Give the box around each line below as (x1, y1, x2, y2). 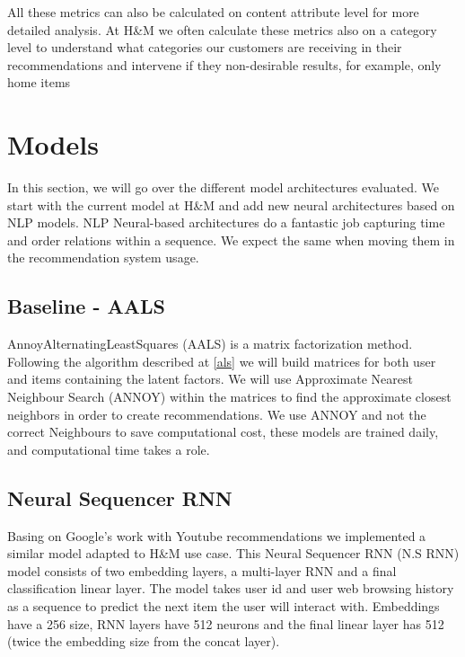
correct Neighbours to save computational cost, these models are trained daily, (7, 422, 439, 441)
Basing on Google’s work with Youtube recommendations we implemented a (7, 526, 426, 545)
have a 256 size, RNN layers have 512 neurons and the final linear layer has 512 (7, 614, 444, 633)
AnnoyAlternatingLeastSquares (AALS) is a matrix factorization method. (7, 334, 413, 353)
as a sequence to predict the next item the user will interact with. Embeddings (7, 597, 440, 615)
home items (7, 73, 71, 92)
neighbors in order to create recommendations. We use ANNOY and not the (7, 404, 426, 423)
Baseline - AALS (7, 292, 165, 320)
